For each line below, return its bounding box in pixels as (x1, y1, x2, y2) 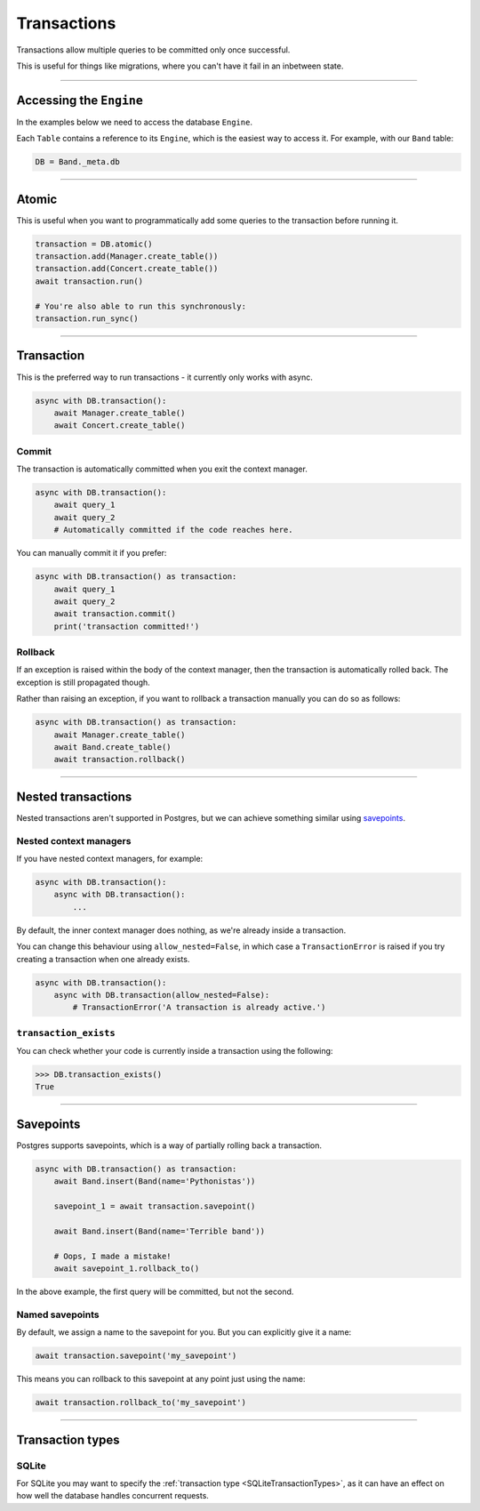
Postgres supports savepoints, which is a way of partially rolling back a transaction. (16, 1139, 323, 1151)
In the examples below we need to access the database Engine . (16, 117, 253, 127)
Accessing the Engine (16, 92, 144, 108)
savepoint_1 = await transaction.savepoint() (53, 1202, 256, 1211)
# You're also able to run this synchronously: (35, 301, 246, 311)
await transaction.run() (35, 276, 144, 286)
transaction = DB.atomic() (35, 238, 153, 249)
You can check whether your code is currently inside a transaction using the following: (16, 1046, 333, 1057)
